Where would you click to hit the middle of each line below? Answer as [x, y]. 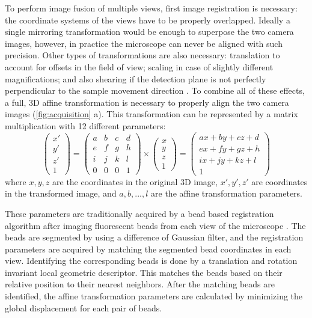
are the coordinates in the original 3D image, [135, 181]
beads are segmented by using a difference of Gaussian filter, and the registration [154, 237]
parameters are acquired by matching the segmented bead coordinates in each [148, 249]
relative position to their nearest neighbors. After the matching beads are [140, 284]
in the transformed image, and [61, 193]
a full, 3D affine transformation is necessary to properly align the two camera [147, 102]
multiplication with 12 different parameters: [85, 125]
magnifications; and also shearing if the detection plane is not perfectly [136, 78]
